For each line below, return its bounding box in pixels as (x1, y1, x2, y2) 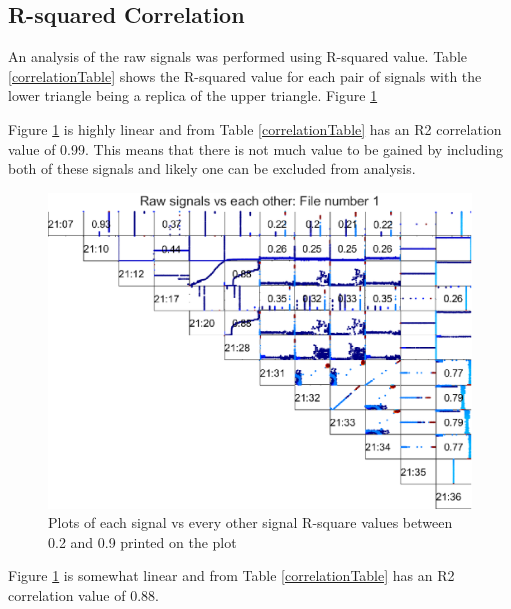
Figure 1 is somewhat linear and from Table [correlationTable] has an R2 (8, 565, 455, 586)
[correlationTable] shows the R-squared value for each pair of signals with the (8, 65, 482, 86)
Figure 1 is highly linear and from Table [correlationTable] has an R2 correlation (8, 118, 502, 139)
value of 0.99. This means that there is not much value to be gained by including (8, 138, 503, 159)
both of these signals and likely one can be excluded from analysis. (8, 158, 416, 179)
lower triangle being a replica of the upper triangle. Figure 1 (8, 85, 378, 106)
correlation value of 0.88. (8, 585, 159, 606)
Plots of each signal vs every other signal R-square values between (48, 512, 453, 533)
